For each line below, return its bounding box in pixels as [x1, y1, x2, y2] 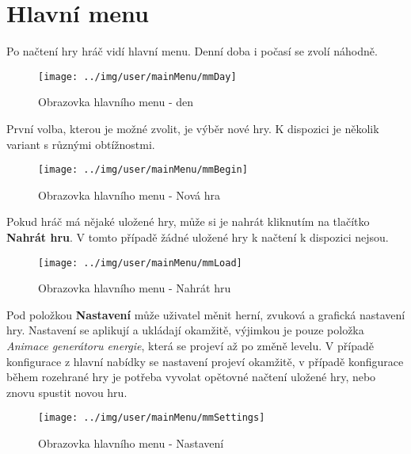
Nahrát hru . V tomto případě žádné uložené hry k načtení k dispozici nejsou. [6, 229, 389, 245]
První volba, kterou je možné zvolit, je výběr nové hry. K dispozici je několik [6, 120, 379, 136]
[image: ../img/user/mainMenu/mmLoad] [38, 257, 242, 269]
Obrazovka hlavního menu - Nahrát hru [38, 280, 231, 296]
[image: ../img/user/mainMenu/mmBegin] [38, 164, 248, 176]
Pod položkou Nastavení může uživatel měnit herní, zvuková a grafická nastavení [6, 306, 405, 322]
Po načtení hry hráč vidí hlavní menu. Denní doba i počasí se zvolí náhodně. [6, 43, 378, 59]
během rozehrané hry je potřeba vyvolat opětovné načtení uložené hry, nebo [6, 368, 376, 385]
